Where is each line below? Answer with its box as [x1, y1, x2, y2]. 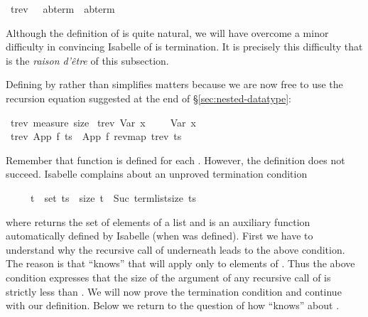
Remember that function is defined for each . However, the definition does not [6, 152, 345, 167]
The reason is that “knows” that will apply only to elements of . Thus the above [6, 256, 355, 271]
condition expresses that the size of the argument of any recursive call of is [6, 269, 331, 284]
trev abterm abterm [10, 1, 115, 16]
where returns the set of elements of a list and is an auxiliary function [6, 214, 310, 229]
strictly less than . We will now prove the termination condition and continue [6, 284, 342, 299]
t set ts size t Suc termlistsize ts [30, 190, 197, 205]
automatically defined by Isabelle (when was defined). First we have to [6, 228, 313, 243]
